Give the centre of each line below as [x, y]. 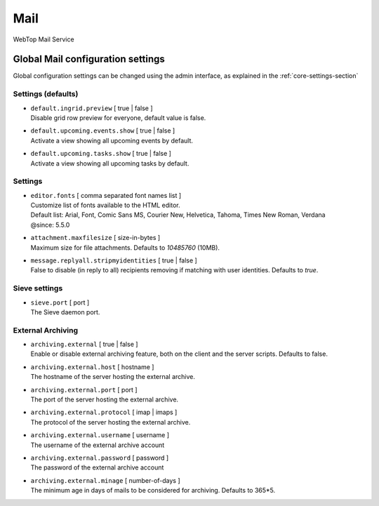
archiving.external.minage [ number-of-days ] [105, 480]
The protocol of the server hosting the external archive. [111, 422]
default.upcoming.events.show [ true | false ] [103, 131]
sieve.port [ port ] [60, 302]
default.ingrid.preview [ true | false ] [92, 108]
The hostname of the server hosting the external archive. [113, 377]
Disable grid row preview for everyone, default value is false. [118, 118]
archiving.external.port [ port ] [84, 390]
